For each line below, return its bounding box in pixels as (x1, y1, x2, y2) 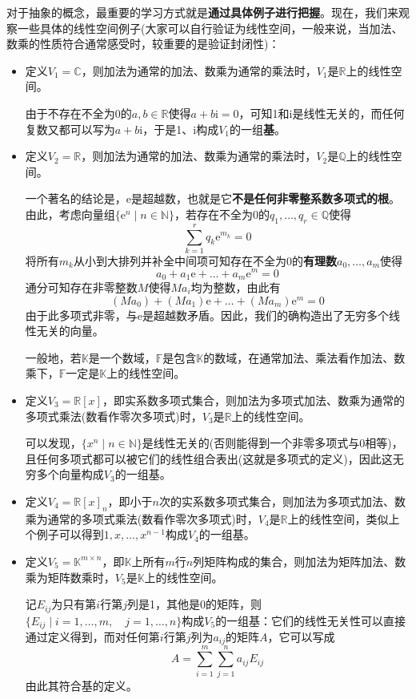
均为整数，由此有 (190, 278, 281, 295)
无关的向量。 (36, 322, 104, 339)
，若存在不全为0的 (174, 205, 270, 222)
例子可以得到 (36, 526, 104, 543)
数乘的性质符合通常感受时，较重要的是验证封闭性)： (6, 35, 280, 52)
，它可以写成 (267, 628, 335, 644)
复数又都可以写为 (25, 120, 115, 137)
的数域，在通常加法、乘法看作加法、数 (203, 349, 406, 366)
